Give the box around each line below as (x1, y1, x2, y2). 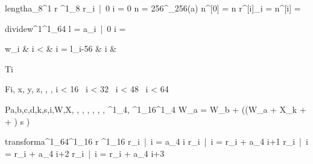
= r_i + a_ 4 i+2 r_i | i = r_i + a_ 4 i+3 (5, 147, 165, 159)
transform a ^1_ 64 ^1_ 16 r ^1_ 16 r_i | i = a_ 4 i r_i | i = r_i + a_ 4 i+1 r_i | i (5, 135, 308, 148)
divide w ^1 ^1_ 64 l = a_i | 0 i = (5, 22, 126, 34)
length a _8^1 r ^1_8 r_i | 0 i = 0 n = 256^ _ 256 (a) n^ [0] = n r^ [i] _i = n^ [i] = (5, 2, 301, 14)
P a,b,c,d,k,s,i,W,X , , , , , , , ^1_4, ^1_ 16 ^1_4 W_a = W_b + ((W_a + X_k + (5, 102, 306, 115)
